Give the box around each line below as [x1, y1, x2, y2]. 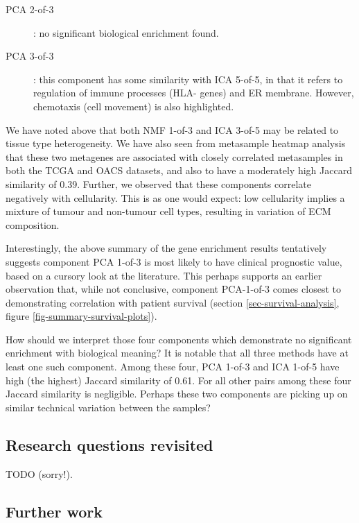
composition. [6, 217, 60, 232]
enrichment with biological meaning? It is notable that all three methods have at [6, 345, 349, 360]
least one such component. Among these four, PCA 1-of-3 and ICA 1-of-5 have [6, 359, 340, 374]
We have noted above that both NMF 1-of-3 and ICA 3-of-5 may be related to [6, 122, 339, 137]
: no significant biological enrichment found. [33, 25, 219, 40]
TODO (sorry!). [6, 466, 73, 481]
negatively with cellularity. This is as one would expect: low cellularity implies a [6, 190, 345, 205]
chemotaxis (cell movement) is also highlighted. [33, 98, 234, 113]
